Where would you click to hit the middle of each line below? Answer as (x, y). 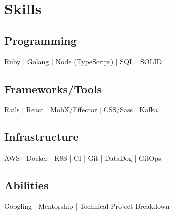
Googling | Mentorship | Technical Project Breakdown (87, 206)
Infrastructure (41, 137)
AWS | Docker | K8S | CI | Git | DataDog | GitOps (83, 158)
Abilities (26, 185)
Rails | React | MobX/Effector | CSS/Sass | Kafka (81, 110)
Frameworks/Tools (53, 88)
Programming (40, 40)
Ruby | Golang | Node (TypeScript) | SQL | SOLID (83, 61)
